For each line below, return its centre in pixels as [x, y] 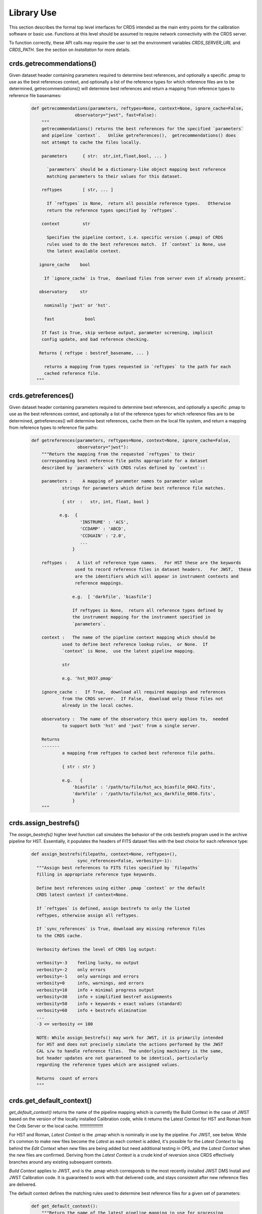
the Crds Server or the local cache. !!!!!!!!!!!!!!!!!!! [56, 1126]
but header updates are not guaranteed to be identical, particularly [122, 1058]
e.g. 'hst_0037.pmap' [88, 678]
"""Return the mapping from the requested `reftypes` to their [118, 454]
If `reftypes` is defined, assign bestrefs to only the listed [113, 909]
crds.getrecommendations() [53, 63]
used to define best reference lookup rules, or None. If [135, 644]
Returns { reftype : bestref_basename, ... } [94, 353]
